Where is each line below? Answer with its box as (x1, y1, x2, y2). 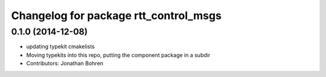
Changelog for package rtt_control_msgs (11, 9, 222, 22)
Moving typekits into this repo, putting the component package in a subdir (26, 51, 211, 58)
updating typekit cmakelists (26, 43, 95, 50)
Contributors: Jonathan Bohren (26, 60, 104, 67)
